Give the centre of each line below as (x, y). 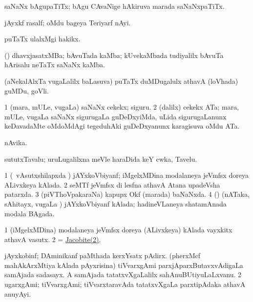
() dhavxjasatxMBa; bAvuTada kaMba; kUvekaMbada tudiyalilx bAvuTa (114, 55)
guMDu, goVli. (27, 90)
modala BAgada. (30, 213)
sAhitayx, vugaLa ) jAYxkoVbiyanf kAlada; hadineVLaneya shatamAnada (116, 203)
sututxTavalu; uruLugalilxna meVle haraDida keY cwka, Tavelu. (101, 159)
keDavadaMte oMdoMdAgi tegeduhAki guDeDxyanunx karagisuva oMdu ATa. (122, 126)
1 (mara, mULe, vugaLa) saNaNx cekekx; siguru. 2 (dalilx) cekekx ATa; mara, (122, 107)
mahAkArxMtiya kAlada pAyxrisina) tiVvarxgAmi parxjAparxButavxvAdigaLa (124, 265)
